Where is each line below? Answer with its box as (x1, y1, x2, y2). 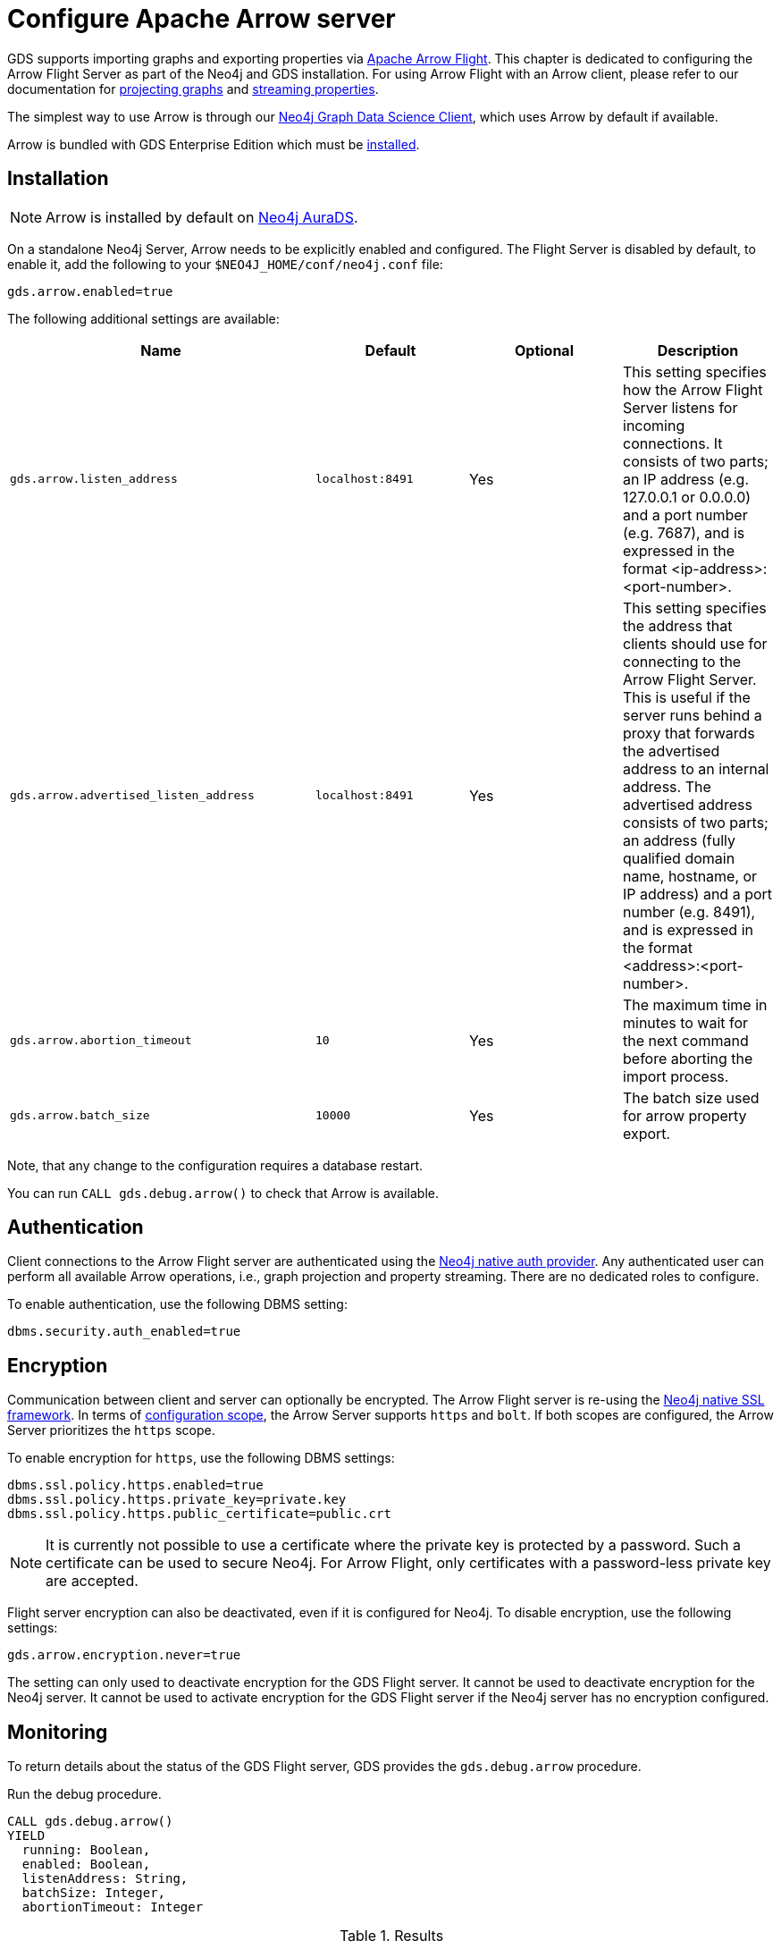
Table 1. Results (339, 1927, 444, 1945)
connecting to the (623, 652, 742, 671)
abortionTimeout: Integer (21, 1900, 204, 1915)
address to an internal (623, 759, 769, 778)
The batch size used (623, 1088, 760, 1107)
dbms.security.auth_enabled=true (7, 1324, 241, 1339)
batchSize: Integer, (21, 1886, 166, 1901)
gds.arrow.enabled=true (7, 283, 173, 299)
